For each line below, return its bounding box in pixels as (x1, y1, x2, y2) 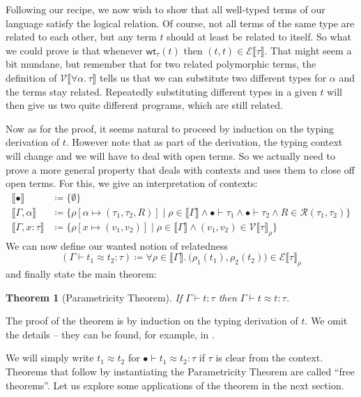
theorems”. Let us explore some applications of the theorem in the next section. (6, 377, 344, 392)
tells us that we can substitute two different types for (99, 70, 327, 84)
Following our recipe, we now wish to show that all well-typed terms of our (6, 2, 325, 16)
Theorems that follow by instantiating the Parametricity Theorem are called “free (6, 364, 355, 378)
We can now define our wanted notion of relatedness (6, 238, 229, 253)
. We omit (305, 313, 348, 328)
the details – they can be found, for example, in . (6, 327, 215, 341)
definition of (6, 70, 57, 84)
